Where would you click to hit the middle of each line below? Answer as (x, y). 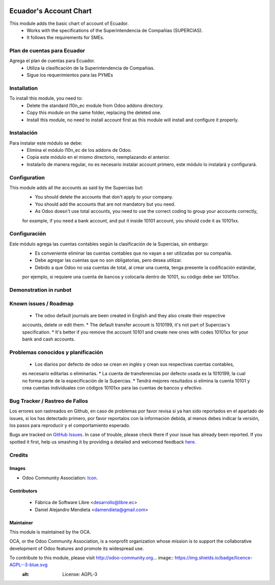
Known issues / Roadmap (42, 303)
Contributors (23, 491)
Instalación (23, 133)
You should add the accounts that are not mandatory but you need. (105, 204)
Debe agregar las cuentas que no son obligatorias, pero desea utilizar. (108, 260)
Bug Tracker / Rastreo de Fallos (49, 401)
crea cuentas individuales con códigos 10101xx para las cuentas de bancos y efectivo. (113, 388)
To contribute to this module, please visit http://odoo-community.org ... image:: (91, 558)
